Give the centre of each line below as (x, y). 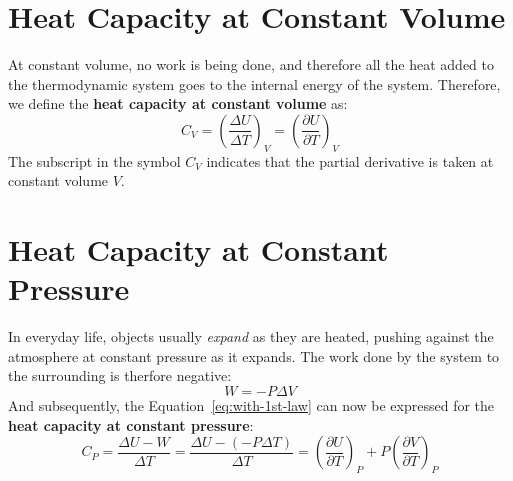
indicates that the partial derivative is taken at (350, 160)
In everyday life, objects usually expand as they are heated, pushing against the (251, 336)
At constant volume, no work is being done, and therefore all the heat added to (251, 64)
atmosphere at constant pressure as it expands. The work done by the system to (254, 355)
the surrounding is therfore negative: (120, 375)
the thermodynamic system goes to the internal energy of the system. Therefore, (254, 83)
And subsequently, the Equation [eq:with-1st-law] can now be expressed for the (251, 404)
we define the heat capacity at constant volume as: (178, 103)
